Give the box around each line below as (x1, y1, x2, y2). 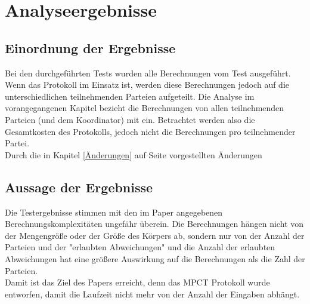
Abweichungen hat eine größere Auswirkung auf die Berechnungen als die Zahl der (5, 252, 305, 265)
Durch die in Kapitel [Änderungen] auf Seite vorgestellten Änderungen (5, 148, 262, 161)
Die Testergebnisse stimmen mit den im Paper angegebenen (5, 205, 223, 218)
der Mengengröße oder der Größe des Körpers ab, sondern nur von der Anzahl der (5, 229, 305, 241)
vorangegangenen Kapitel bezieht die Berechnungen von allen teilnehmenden (5, 102, 284, 114)
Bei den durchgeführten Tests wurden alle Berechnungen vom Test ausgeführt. (5, 66, 291, 79)
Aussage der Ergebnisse (5, 177, 153, 196)
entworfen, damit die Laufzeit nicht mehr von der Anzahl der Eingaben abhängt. (5, 287, 300, 300)
